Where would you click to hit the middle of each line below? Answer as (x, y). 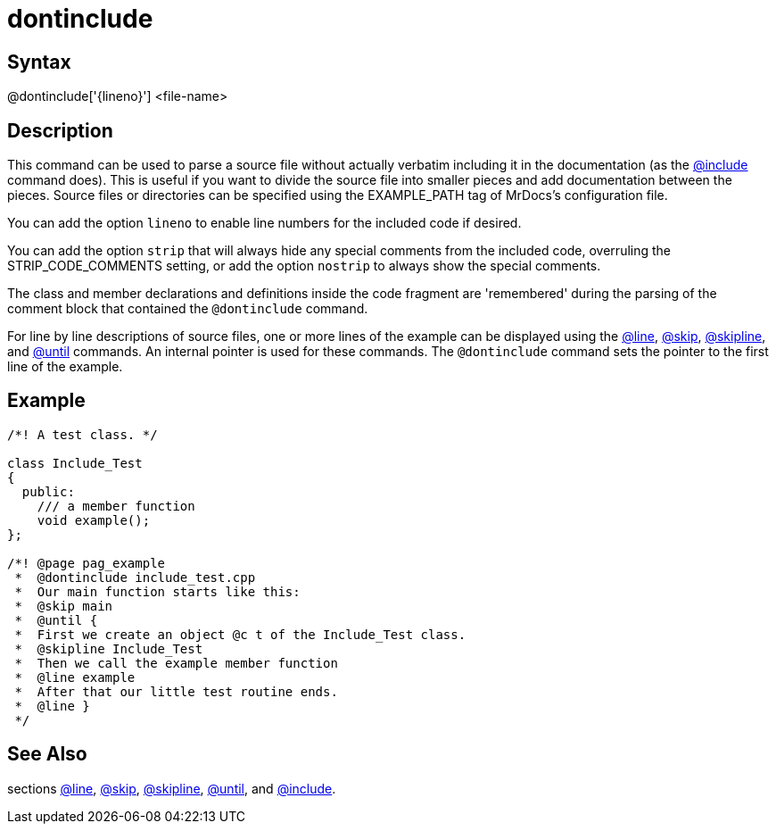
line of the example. (65, 367)
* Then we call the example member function (176, 663)
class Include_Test (75, 463)
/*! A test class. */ (83, 434)
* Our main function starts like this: (157, 591)
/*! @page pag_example (87, 563)
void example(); (94, 520)
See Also (47, 754)
